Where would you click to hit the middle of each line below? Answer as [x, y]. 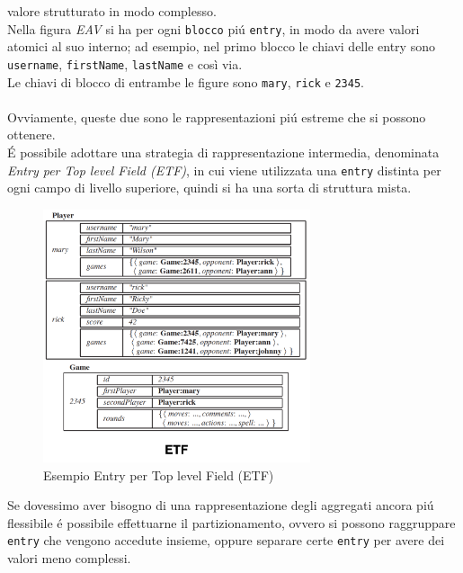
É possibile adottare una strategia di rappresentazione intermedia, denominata [223, 152]
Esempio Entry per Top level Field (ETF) [159, 475]
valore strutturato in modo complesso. [112, 11]
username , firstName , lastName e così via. [125, 63]
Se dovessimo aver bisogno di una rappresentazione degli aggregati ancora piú [221, 505]
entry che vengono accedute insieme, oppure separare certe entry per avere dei [226, 540]
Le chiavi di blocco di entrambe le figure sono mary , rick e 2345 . [186, 81]
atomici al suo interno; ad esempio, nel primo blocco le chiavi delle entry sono [221, 46]
